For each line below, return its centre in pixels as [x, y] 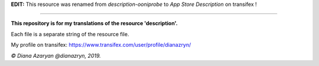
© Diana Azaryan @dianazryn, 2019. [56, 55]
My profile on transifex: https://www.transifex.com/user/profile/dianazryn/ [101, 45]
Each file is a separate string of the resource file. [70, 34]
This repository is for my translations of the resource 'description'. [95, 23]
